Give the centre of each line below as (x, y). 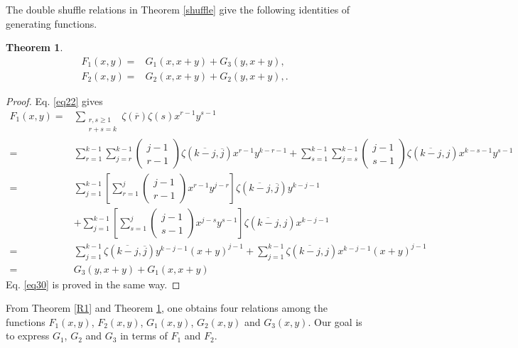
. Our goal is (335, 321)
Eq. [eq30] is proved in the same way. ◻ (93, 284)
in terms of (144, 336)
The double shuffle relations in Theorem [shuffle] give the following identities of (178, 9)
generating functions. (52, 23)
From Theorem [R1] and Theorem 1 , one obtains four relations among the (167, 308)
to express (28, 336)
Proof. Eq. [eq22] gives (54, 100)
